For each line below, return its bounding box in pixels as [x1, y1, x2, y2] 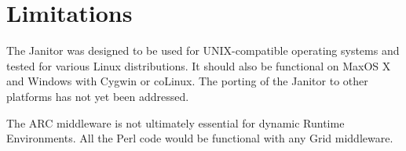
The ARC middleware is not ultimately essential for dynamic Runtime [6, 114, 345, 131]
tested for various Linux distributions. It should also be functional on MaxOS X [6, 57, 391, 74]
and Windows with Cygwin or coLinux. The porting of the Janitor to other [6, 73, 368, 89]
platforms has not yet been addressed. [6, 88, 189, 104]
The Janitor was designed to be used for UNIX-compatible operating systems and [6, 42, 400, 59]
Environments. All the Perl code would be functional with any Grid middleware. [6, 130, 393, 146]
